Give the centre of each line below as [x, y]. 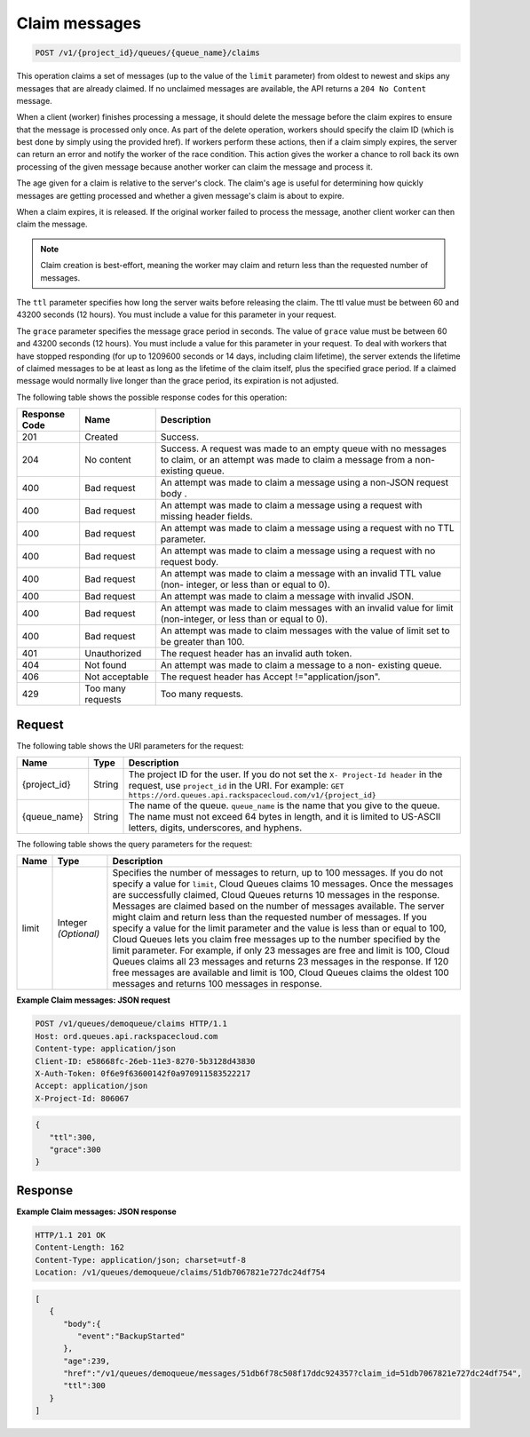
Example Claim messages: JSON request [93, 1000]
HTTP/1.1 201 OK [71, 1235]
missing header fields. [206, 517]
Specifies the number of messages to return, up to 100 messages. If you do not [278, 873]
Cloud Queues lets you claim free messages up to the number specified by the [277, 940]
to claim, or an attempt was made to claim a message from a [286, 460]
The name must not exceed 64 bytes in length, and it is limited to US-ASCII [285, 817]
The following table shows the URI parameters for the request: [130, 745]
